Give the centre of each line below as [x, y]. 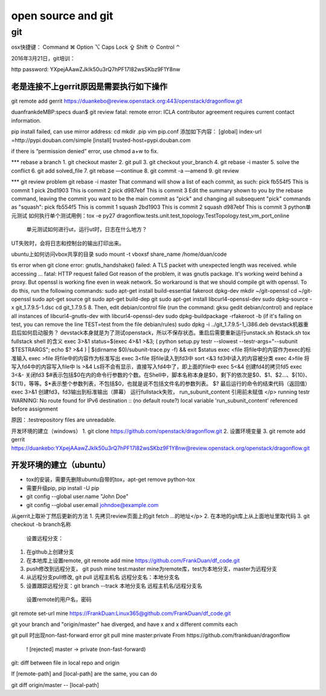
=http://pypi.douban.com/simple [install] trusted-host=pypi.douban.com [101, 140]
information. [26, 120]
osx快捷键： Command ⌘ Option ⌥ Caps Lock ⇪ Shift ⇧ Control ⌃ [96, 47]
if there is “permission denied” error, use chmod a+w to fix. [85, 152]
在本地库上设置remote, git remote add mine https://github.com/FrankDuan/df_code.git [133, 560]
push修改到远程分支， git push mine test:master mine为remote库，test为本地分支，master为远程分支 [152, 569]
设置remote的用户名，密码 [59, 599]
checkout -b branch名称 [41, 525]
